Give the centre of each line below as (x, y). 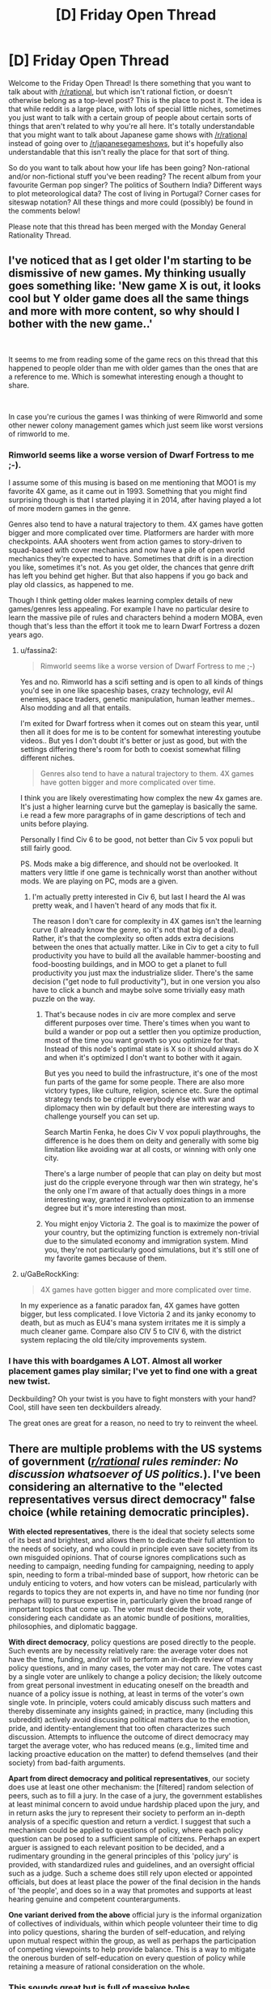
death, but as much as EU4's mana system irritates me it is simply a (133, 1323)
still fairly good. (46, 848)
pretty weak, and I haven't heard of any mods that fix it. (124, 905)
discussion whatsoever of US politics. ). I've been (135, 1474)
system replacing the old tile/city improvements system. (113, 1340)
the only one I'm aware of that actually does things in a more (145, 1191)
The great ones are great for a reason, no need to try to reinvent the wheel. (133, 1423)
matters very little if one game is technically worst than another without (138, 873)
